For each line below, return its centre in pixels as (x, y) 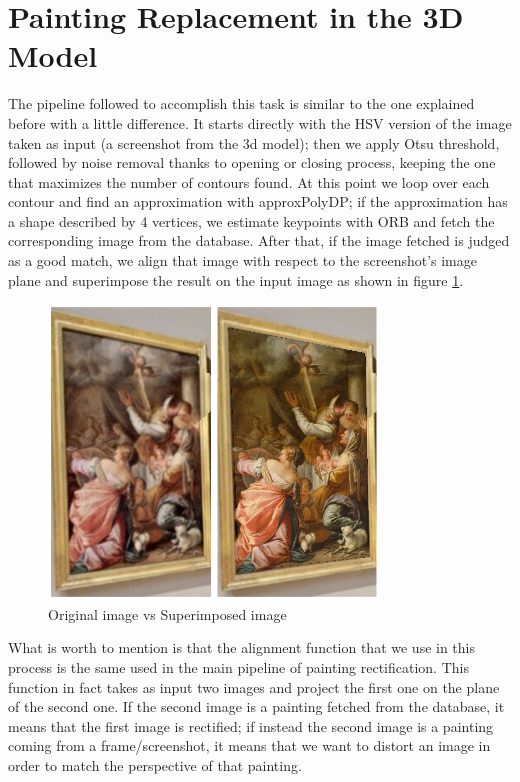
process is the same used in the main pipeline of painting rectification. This (238, 667)
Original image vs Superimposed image (167, 613)
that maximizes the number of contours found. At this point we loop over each (249, 181)
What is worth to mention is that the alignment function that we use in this (242, 647)
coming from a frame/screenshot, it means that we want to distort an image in (249, 745)
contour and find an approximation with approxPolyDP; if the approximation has (258, 201)
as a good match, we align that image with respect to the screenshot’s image (242, 260)
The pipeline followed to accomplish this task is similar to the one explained (241, 103)
